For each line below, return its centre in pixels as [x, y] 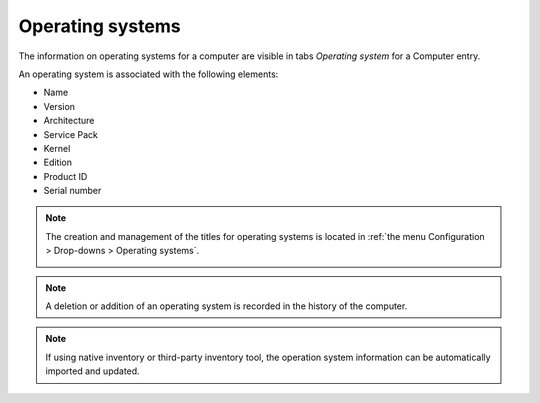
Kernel [57, 148]
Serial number [72, 191]
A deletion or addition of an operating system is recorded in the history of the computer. [226, 306]
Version [59, 106]
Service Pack [71, 134]
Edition [58, 162]
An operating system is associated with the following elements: [148, 74]
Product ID [65, 176]
